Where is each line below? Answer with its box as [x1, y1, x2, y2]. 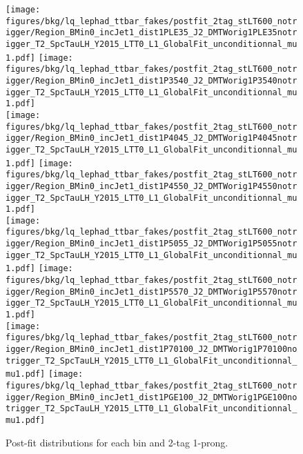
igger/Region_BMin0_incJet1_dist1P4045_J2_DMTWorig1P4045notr [6, 133, 297, 144]
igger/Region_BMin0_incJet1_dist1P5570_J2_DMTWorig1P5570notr [6, 286, 297, 297]
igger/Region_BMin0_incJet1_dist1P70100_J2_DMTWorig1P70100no [6, 344, 297, 355]
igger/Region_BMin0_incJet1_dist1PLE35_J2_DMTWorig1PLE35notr [6, 28, 297, 38]
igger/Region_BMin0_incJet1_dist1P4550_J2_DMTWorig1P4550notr [6, 181, 297, 191]
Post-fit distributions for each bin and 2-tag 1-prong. [6, 435, 228, 449]
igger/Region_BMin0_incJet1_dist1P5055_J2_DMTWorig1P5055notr [6, 239, 297, 249]
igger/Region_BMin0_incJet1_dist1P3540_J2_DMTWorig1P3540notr [6, 75, 297, 86]
